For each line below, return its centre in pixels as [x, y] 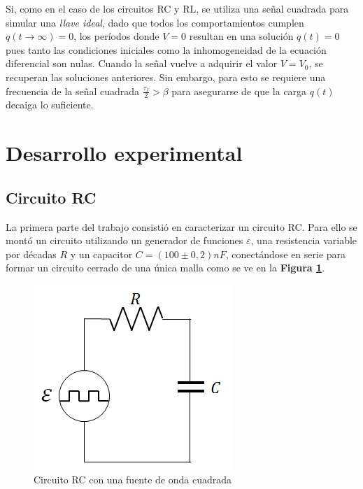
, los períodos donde [116, 36]
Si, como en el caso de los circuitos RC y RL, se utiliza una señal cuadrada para [177, 8]
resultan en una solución [241, 36]
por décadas [31, 254]
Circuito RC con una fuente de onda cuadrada [133, 479]
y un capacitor [101, 254]
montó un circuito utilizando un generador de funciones [124, 240]
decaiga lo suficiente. [50, 105]
